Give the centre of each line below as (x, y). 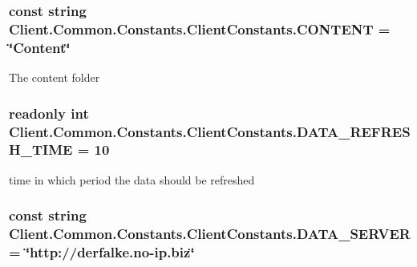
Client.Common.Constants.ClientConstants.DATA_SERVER (210, 234)
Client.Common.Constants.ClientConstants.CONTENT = (200, 28)
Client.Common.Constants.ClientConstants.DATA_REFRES (210, 131)
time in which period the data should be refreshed (132, 179)
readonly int (49, 113)
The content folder (55, 77)
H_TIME (41, 150)
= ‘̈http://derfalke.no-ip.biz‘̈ (102, 252)
